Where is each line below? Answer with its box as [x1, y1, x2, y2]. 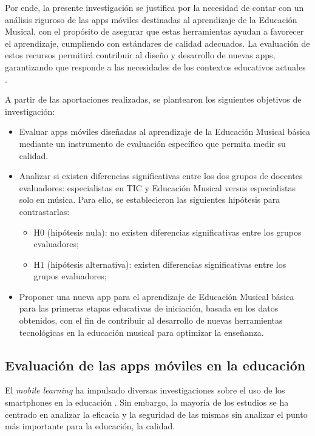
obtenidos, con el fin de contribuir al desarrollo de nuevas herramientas [19, 314, 283, 327]
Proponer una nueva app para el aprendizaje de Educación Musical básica [19, 290, 294, 302]
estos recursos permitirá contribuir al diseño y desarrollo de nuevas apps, [5, 49, 276, 61]
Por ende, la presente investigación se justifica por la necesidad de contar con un [5, 1, 304, 13]
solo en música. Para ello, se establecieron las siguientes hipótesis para [19, 193, 280, 206]
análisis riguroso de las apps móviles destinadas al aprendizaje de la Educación [5, 13, 297, 26]
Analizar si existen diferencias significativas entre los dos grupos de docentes [19, 169, 303, 182]
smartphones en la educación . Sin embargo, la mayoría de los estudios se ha [5, 396, 289, 409]
